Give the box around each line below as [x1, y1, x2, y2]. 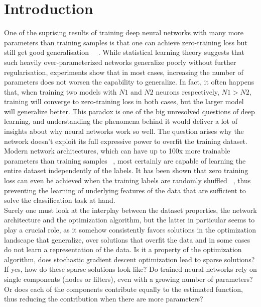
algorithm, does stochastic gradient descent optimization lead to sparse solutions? [4, 254, 255, 264]
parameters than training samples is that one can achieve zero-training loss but [4, 37, 247, 47]
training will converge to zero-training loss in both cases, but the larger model [4, 96, 244, 107]
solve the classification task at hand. [4, 195, 115, 205]
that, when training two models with [4, 86, 117, 97]
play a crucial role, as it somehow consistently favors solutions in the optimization [4, 224, 256, 235]
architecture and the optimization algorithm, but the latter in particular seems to [4, 214, 255, 225]
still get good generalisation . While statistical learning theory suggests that [4, 47, 245, 57]
